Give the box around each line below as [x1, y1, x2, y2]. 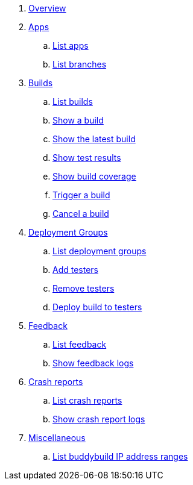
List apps [52, 40, 89, 51]
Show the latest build [52, 134, 136, 144]
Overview [28, 3, 66, 13]
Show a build [52, 115, 104, 125]
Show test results [52, 152, 121, 163]
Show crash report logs [52, 414, 145, 424]
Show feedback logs [52, 358, 134, 368]
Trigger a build [52, 190, 110, 200]
